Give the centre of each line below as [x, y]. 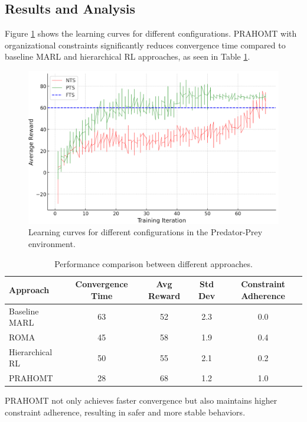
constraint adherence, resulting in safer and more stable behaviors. [125, 412]
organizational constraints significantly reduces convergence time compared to [145, 45]
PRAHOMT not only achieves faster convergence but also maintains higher [141, 400]
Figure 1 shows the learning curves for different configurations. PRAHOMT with [151, 33]
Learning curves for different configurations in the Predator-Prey [146, 232]
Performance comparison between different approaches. [153, 263]
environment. [52, 243]
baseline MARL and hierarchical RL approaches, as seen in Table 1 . [128, 56]
